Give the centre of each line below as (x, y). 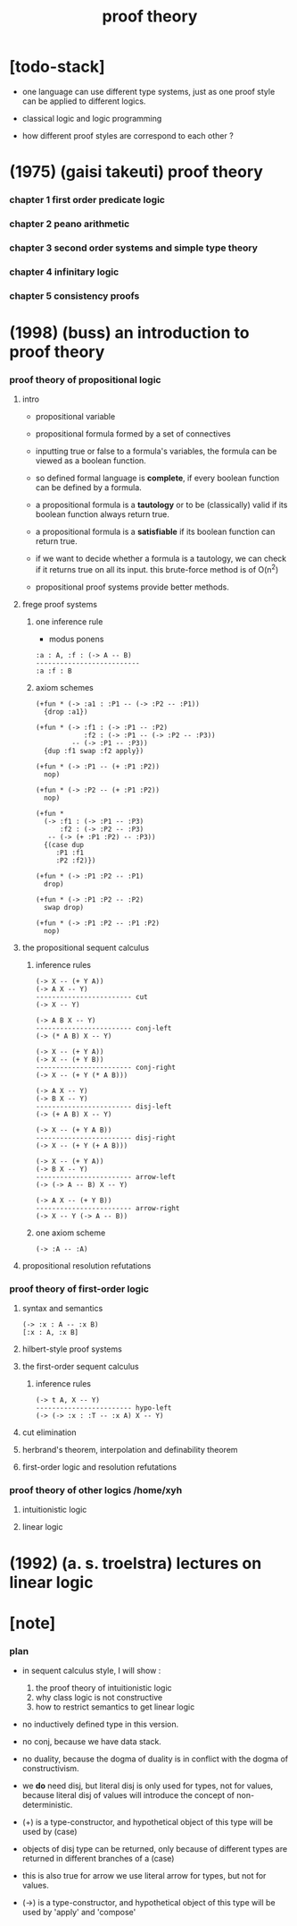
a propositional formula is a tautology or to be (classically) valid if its (161, 505)
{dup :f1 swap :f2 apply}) (94, 751)
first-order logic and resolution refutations (99, 1467)
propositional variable (75, 417)
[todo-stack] (57, 67)
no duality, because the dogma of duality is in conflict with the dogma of (155, 1759)
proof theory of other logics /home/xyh (96, 1490)
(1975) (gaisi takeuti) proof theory (136, 172)
